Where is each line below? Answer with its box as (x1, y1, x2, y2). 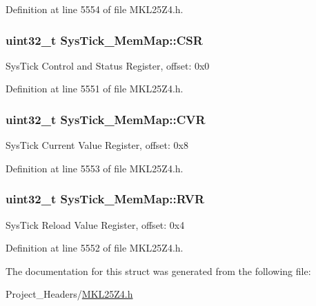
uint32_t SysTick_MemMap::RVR (6, 190, 205, 207)
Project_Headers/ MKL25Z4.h (6, 287, 133, 301)
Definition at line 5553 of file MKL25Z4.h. (6, 161, 184, 175)
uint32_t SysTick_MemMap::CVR (6, 110, 206, 127)
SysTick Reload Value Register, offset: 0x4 (6, 217, 185, 232)
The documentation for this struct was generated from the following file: (6, 263, 311, 278)
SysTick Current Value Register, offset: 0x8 (6, 138, 188, 152)
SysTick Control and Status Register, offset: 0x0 (6, 58, 210, 72)
